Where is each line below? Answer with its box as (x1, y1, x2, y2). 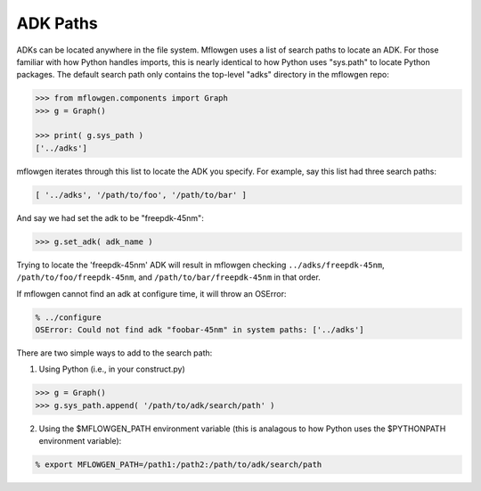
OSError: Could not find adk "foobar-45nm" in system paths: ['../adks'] (35, 324, 364, 334)
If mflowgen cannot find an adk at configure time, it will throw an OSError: (16, 288, 287, 299)
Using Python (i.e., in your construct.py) (38, 364, 186, 374)
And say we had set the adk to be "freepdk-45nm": (16, 212, 204, 223)
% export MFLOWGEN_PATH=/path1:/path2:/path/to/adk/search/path (35, 460, 322, 470)
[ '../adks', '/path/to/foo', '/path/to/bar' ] (35, 190, 247, 200)
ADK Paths (16, 13, 98, 33)
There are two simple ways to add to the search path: (16, 348, 213, 358)
